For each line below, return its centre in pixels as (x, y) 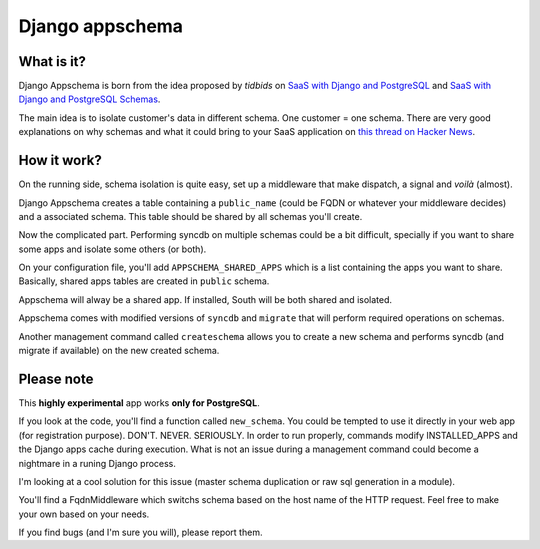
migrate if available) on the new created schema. (119, 351)
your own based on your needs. (84, 514)
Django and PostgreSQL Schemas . (89, 99)
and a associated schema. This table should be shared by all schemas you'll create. (190, 216)
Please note (56, 378)
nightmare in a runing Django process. (97, 463)
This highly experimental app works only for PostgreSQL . (139, 402)
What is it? (52, 61)
